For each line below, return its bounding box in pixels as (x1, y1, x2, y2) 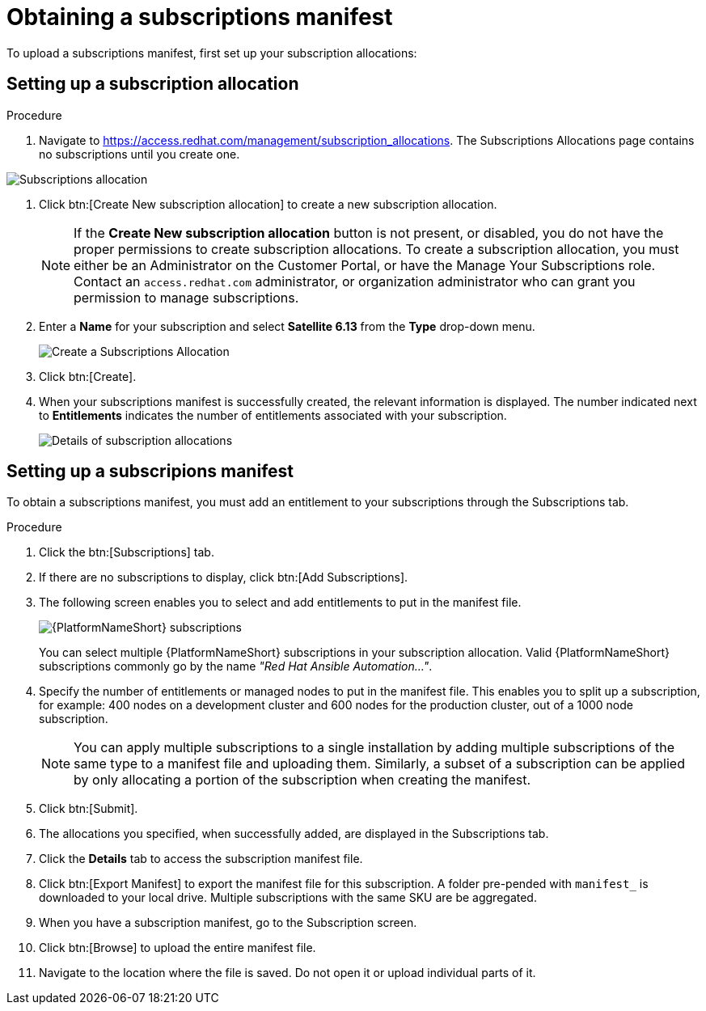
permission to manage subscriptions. (74, 289, 299, 306)
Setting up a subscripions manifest (6, 461, 294, 482)
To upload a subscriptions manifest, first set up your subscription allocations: (6, 45, 417, 60)
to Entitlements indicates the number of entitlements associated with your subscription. (39, 408, 507, 422)
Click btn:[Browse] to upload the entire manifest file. (39, 941, 316, 955)
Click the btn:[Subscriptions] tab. (39, 545, 214, 560)
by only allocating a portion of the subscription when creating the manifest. (74, 772, 531, 789)
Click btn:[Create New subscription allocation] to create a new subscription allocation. (39, 197, 497, 211)
